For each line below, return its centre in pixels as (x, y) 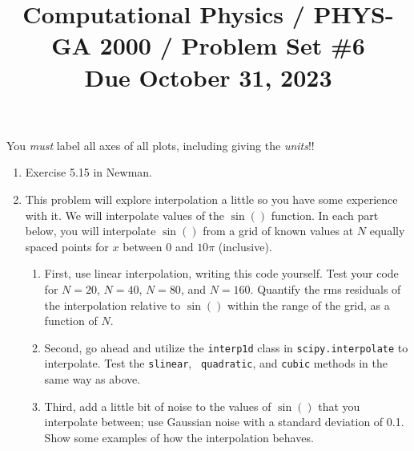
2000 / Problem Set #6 (232, 45)
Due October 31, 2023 (208, 77)
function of (71, 321)
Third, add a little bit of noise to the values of (158, 406)
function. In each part (325, 215)
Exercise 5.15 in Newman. (88, 172)
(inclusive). (245, 246)
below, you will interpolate (90, 231)
